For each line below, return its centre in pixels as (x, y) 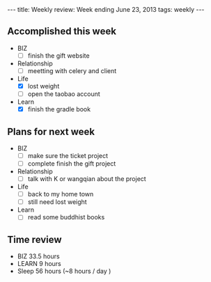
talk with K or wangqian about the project (87, 179)
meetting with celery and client (72, 70)
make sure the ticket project (68, 155)
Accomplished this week (62, 32)
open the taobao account (64, 94)
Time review (34, 239)
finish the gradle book (59, 109)
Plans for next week (51, 131)
